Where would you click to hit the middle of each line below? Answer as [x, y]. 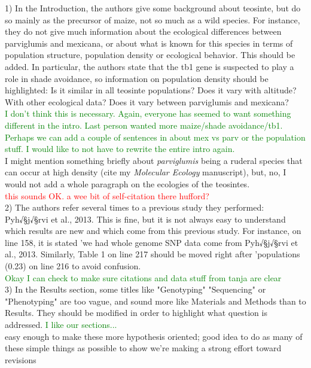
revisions [21, 359]
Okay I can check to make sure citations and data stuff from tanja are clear [143, 277]
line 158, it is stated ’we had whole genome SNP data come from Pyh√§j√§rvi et [152, 242]
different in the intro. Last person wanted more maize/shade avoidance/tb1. [144, 125]
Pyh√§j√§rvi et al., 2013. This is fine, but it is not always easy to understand [145, 219]
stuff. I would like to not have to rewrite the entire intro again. [120, 149]
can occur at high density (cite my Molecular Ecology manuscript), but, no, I [146, 172]
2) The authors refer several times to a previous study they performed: [135, 207]
